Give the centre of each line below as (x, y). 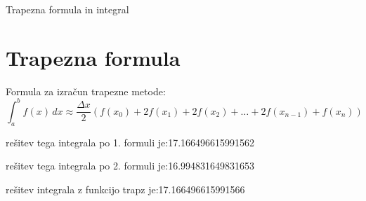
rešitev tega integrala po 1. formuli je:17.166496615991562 (130, 142)
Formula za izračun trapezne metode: (86, 91)
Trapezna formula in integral (67, 9)
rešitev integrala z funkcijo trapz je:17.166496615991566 (125, 189)
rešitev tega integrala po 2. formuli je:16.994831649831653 (130, 166)
